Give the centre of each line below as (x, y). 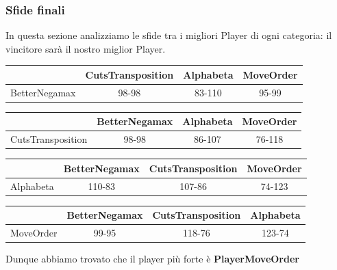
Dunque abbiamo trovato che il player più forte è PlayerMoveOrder (152, 259)
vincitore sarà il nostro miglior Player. (86, 48)
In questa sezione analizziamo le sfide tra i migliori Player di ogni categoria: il (169, 35)
